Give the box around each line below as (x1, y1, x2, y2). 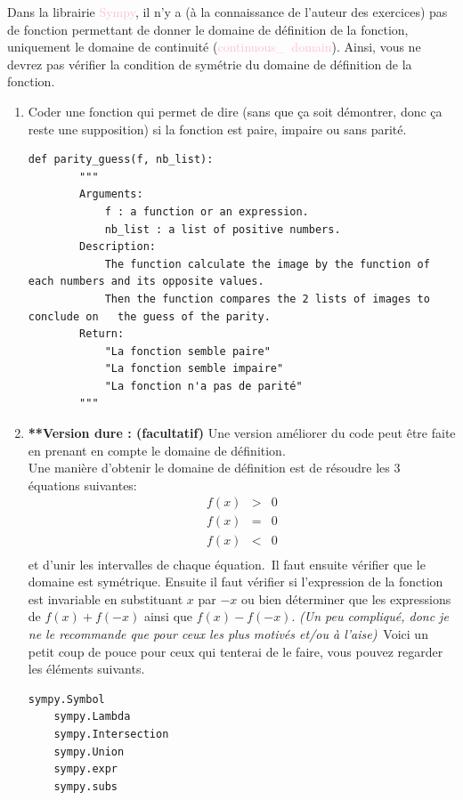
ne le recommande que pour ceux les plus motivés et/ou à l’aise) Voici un (28, 624, 428, 642)
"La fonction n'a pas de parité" (104, 379, 303, 392)
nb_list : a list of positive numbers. (104, 222, 341, 236)
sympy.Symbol (28, 692, 105, 706)
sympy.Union (53, 745, 125, 758)
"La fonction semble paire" (104, 344, 271, 358)
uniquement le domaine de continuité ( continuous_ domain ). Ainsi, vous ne (7, 37, 421, 56)
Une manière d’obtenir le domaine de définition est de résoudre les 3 (28, 458, 401, 477)
